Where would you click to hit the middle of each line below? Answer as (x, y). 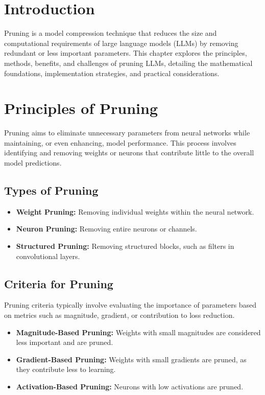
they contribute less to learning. (66, 369)
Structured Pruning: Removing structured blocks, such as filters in (125, 246)
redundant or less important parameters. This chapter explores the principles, (126, 53)
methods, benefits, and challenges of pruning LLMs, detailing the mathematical (128, 63)
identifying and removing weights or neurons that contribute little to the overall (129, 153)
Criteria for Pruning (59, 283)
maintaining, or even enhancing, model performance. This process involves (120, 142)
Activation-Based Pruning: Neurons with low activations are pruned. (130, 386)
